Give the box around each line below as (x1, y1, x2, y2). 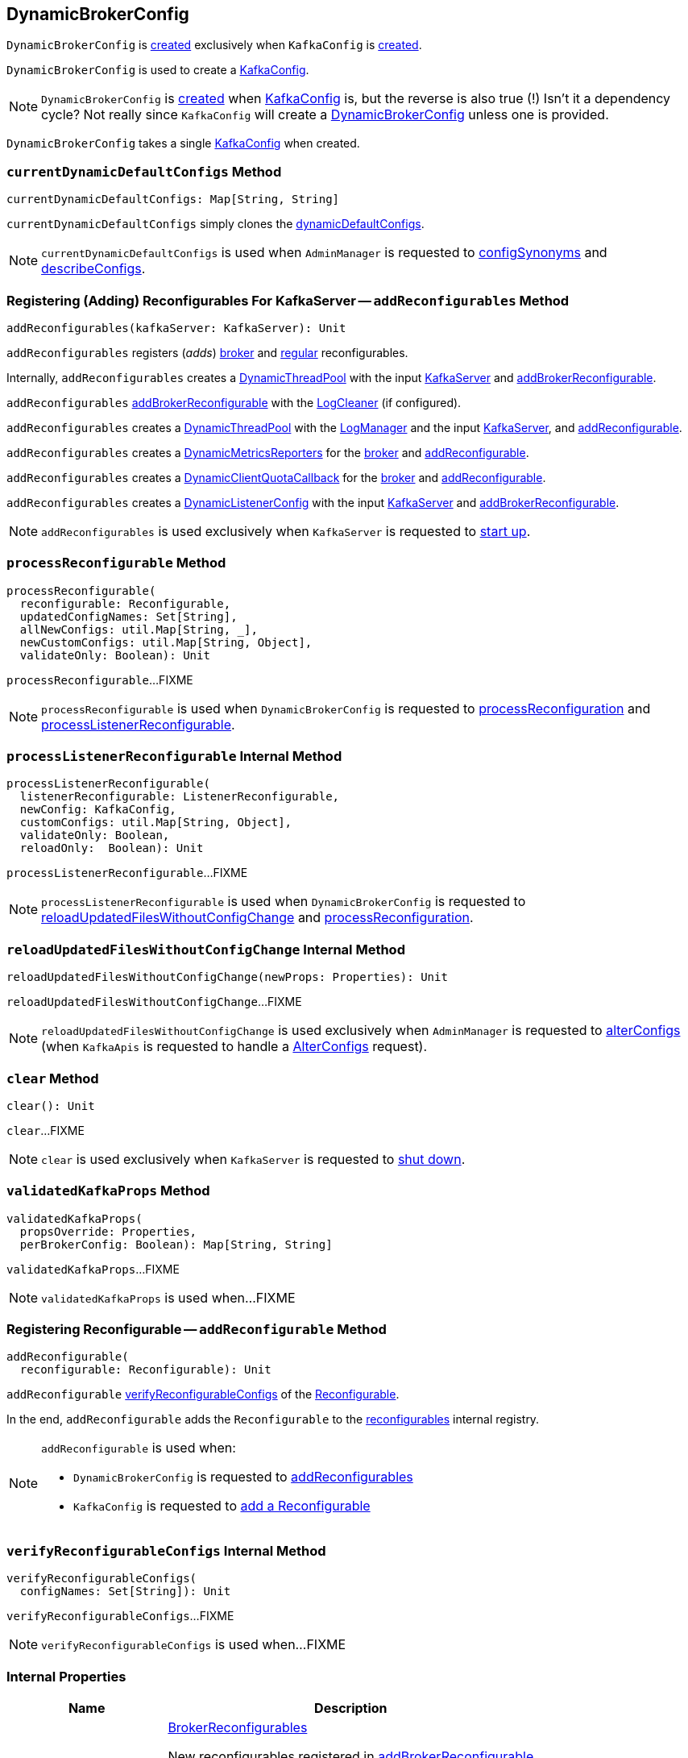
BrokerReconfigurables (168, 1719, 308, 1735)
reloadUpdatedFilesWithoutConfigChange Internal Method (6, 941, 405, 958)
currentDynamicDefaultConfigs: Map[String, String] (6, 193, 340, 206)
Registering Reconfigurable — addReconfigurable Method (6, 1321, 387, 1338)
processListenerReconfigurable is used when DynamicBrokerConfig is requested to (41, 893, 526, 910)
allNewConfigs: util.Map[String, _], (19, 622, 258, 636)
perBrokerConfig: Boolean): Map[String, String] (19, 1237, 333, 1251)
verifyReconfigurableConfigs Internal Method (6, 1542, 326, 1559)
